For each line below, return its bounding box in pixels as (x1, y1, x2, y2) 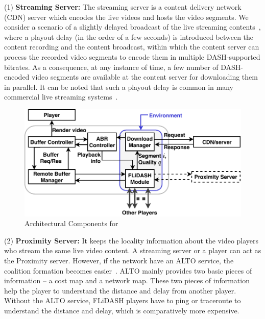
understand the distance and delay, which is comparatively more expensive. (4, 305, 239, 315)
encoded (4, 71, 30, 82)
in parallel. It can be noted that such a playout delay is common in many (4, 81, 233, 92)
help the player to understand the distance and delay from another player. (4, 285, 236, 296)
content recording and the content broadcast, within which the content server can (4, 41, 259, 52)
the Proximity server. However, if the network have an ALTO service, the (4, 255, 234, 265)
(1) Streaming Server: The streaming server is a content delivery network (4, 2, 242, 12)
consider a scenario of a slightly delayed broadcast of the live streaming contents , (4, 21, 261, 32)
